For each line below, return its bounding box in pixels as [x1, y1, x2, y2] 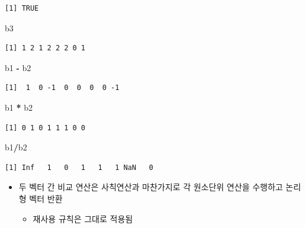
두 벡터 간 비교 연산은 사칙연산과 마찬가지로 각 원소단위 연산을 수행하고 [18, 181, 283, 193]
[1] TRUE [5, 4, 39, 12]
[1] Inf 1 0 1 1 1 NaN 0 [5, 163, 153, 172]
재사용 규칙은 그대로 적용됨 [33, 212, 133, 224]
